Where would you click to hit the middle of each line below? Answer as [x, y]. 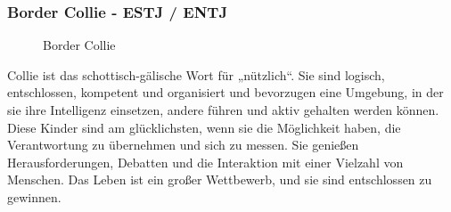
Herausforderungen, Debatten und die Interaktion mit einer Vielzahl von [205, 162]
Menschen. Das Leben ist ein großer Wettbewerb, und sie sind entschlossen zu [220, 179]
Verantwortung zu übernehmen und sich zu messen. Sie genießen [183, 145]
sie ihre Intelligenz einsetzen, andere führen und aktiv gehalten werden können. [223, 110]
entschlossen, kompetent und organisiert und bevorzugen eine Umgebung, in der [225, 92]
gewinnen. [34, 196]
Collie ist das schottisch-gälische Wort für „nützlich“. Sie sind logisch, [196, 74]
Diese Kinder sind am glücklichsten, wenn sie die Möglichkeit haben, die [204, 127]
